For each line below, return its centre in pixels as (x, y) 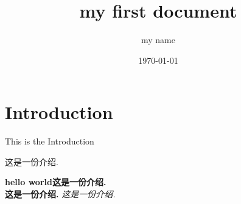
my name (158, 40)
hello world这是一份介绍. (56, 182)
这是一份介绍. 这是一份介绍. (60, 194)
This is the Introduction (50, 141)
